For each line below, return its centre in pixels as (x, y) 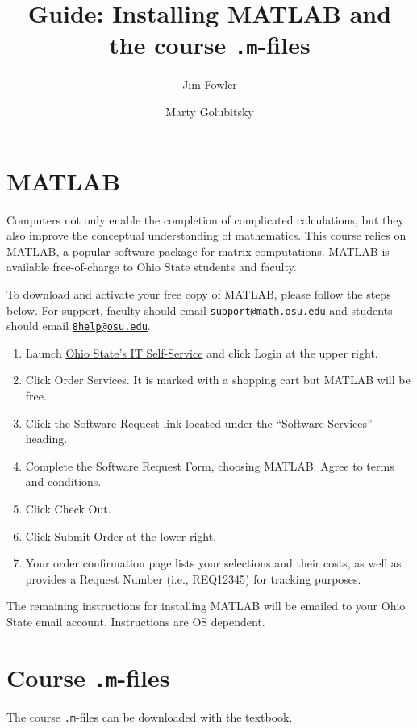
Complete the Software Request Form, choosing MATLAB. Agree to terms (210, 465)
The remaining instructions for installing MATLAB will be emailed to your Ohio (206, 606)
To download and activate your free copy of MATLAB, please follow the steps (199, 293)
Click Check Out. (68, 508)
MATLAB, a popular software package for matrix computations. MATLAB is (198, 251)
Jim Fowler (210, 84)
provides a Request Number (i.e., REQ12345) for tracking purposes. (193, 578)
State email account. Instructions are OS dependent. (136, 621)
